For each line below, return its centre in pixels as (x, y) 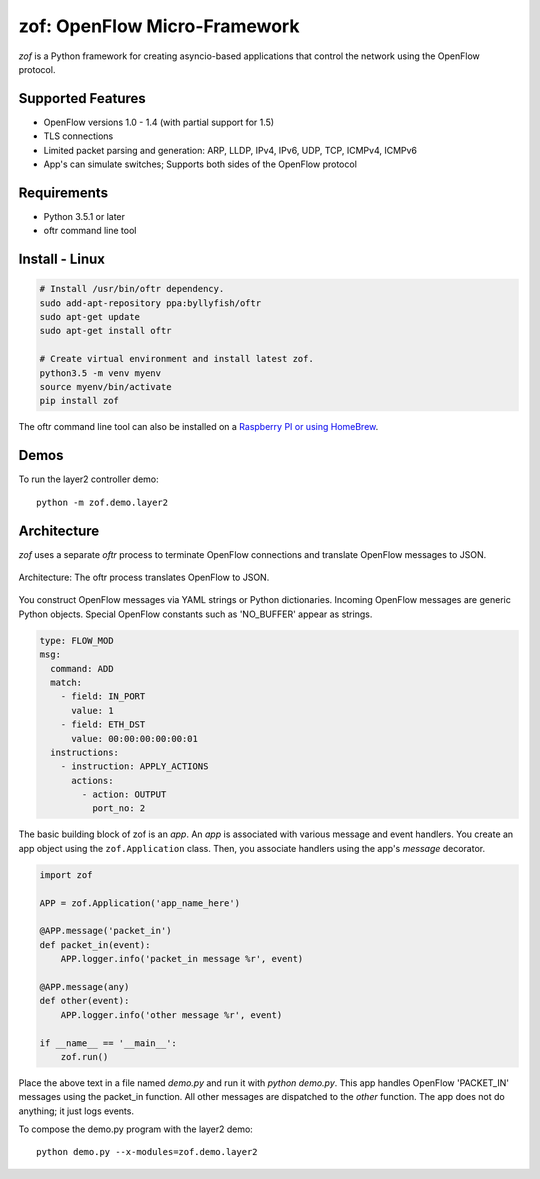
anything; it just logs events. (76, 1111)
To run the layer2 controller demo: (88, 479)
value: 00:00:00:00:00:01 (135, 738)
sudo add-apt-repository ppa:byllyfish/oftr (150, 303)
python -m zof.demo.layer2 (102, 502)
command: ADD (82, 668)
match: (66, 682)
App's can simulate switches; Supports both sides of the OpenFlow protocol (200, 164)
